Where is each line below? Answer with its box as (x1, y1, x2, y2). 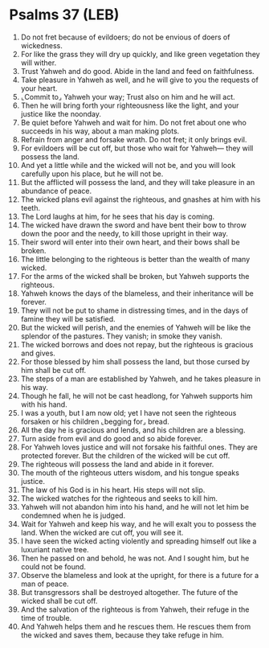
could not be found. (20, 561, 87, 572)
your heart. (20, 83, 58, 93)
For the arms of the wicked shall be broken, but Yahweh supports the (20, 271, 250, 281)
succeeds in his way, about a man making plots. (20, 126, 180, 136)
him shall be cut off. (20, 365, 87, 375)
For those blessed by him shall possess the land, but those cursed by (20, 356, 251, 367)
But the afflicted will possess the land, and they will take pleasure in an (20, 177, 255, 187)
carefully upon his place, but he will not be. (20, 169, 164, 178)
